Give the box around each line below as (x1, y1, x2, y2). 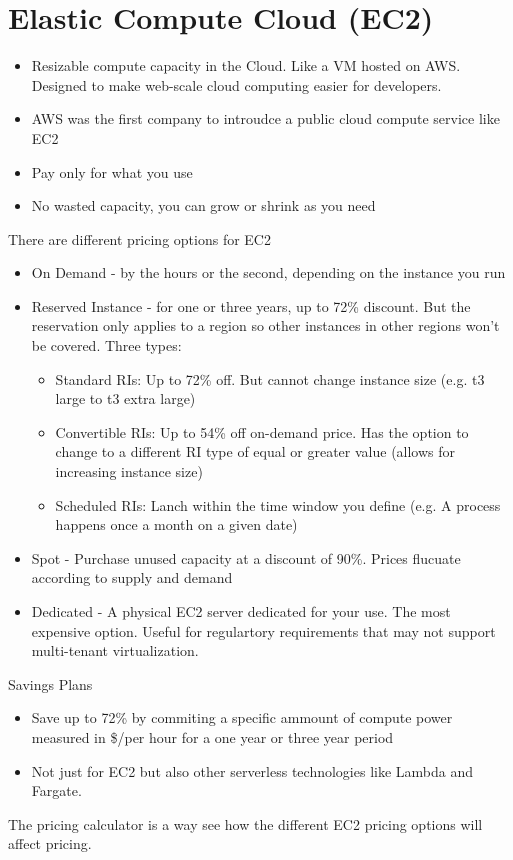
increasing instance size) (55, 461, 203, 482)
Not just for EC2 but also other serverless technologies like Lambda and (31, 760, 474, 781)
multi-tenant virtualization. (31, 640, 199, 661)
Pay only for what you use (31, 161, 193, 182)
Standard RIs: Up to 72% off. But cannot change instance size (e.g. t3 (55, 368, 485, 389)
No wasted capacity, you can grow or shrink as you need (31, 195, 376, 216)
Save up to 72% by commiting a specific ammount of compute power (31, 707, 453, 728)
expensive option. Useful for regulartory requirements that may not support (31, 620, 496, 641)
